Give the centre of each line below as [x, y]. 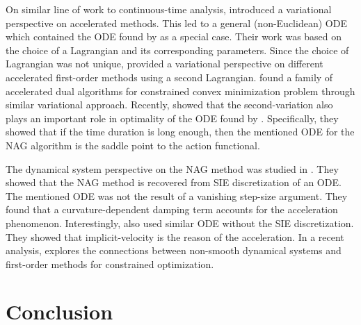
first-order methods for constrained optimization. [110, 264]
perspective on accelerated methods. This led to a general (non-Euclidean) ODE [176, 23]
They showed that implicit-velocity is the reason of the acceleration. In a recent [175, 236]
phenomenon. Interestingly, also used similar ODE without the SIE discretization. [180, 223]
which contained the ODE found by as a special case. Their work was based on [174, 36]
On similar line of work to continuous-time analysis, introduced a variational [169, 9]
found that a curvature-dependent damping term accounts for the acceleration [172, 209]
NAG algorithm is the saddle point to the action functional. [133, 145]
